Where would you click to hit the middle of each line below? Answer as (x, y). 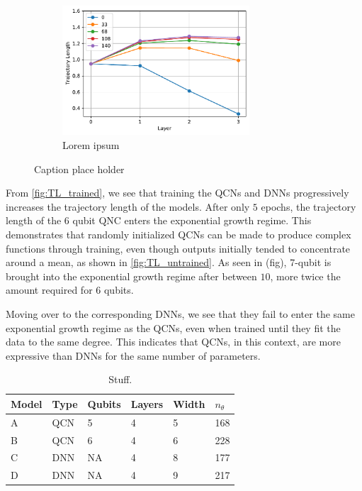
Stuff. (120, 379)
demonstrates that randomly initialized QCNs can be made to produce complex (179, 234)
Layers (147, 403)
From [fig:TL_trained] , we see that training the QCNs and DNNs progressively (177, 193)
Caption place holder (79, 169)
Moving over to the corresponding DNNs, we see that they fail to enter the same (180, 313)
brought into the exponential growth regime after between (131, 276)
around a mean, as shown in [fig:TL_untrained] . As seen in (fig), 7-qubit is (169, 262)
